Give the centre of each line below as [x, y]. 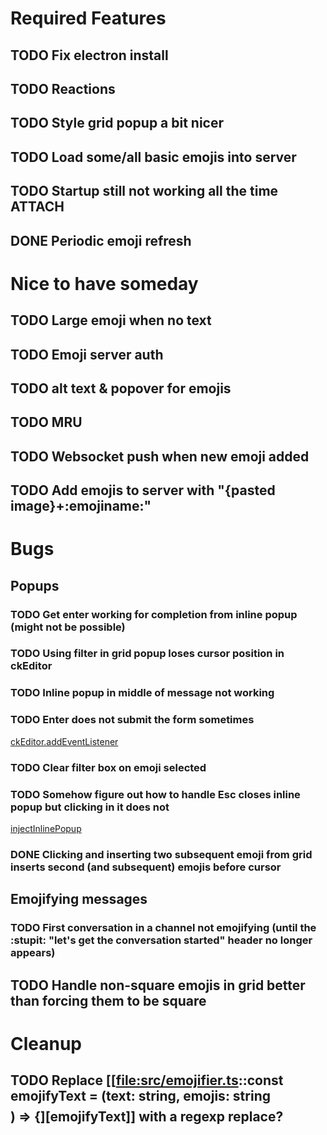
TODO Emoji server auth [87, 354]
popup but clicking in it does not [90, 807]
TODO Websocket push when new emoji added [160, 456]
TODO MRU [46, 422]
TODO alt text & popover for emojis [121, 388]
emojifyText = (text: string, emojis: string [140, 1096]
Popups [35, 585]
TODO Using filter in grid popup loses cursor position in [147, 654]
